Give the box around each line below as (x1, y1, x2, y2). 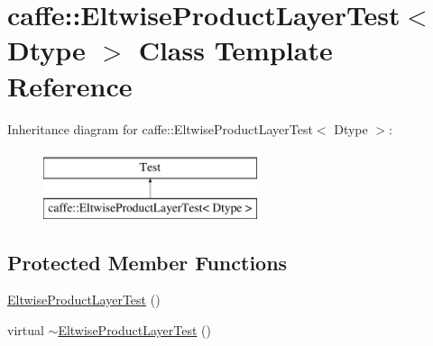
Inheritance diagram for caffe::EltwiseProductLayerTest (7, 119, 313, 138)
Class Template (138, 32, 333, 68)
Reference (7, 67, 133, 104)
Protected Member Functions (7, 248, 288, 276)
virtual (7, 321, 44, 340)
